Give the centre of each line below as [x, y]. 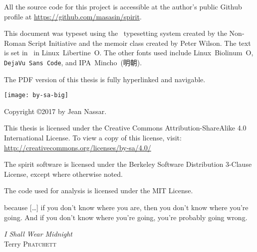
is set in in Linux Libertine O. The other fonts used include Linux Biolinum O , [129, 53]
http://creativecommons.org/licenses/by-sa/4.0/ [78, 147]
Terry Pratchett [30, 243]
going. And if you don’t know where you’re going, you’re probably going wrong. [126, 217]
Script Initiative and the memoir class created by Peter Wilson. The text [139, 43]
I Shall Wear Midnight [38, 234]
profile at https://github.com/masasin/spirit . [73, 16]
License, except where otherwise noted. [63, 174]
